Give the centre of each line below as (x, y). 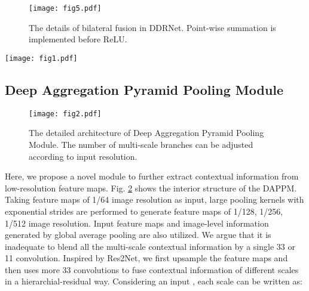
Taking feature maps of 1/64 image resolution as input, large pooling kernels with (154, 199)
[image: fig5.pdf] (65, 8)
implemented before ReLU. (78, 39)
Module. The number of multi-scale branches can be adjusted (141, 144)
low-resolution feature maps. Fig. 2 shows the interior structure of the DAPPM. (151, 188)
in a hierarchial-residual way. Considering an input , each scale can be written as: (154, 281)
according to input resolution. (83, 156)
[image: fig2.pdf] (65, 114)
